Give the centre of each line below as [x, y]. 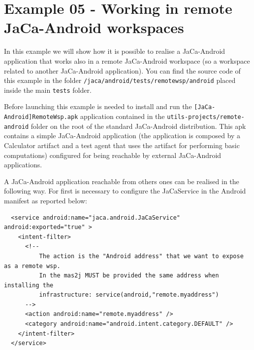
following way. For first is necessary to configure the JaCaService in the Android [125, 191]
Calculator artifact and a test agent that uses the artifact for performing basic [122, 145]
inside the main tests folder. [48, 90]
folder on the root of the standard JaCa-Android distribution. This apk [138, 126]
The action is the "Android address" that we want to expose [141, 256]
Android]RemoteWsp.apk [41, 117]
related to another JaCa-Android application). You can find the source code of [122, 70]
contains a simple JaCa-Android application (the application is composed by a [122, 136]
